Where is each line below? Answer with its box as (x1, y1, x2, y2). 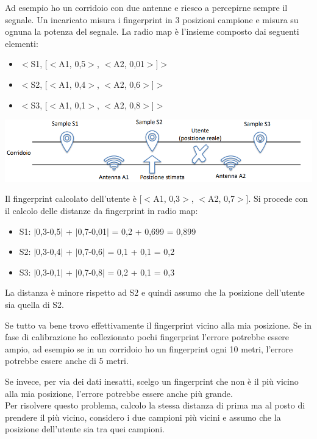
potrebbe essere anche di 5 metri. (5, 354, 129, 367)
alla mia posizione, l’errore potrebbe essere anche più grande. (5, 387, 233, 399)
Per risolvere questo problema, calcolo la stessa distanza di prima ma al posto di (5, 399, 305, 412)
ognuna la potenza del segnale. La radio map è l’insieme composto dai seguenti (5, 25, 299, 38)
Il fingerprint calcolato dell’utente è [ (5, 192, 142, 205)
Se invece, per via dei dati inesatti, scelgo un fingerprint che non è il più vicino (5, 375, 299, 387)
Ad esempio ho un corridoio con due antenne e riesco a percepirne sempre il (5, 1, 288, 13)
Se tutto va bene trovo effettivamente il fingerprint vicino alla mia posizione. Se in (5, 318, 312, 331)
